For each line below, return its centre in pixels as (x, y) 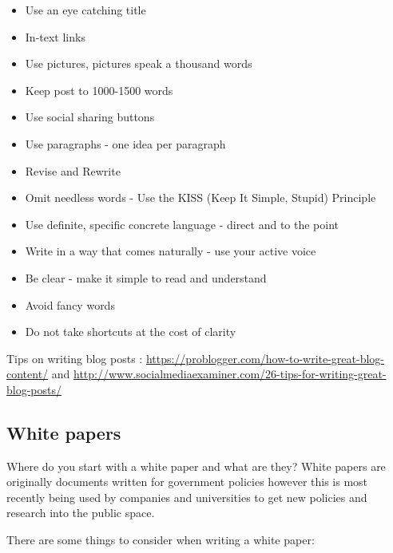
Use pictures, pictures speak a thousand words (139, 63)
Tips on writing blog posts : (75, 358)
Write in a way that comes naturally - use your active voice (171, 251)
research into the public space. (81, 513)
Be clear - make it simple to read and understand (146, 277)
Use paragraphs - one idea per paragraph (125, 143)
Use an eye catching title (85, 10)
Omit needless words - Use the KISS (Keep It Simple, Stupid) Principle (200, 197)
